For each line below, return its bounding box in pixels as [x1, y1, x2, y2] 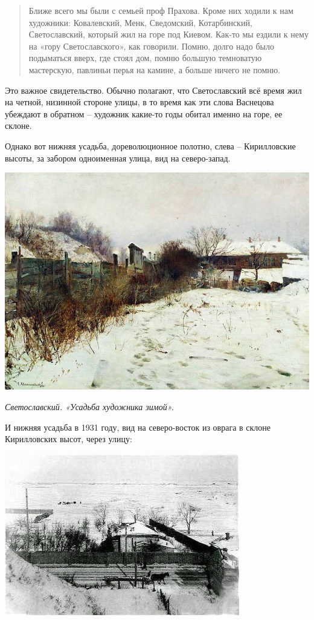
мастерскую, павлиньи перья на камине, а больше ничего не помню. [28, 63, 281, 76]
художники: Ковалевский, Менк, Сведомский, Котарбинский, [28, 16, 252, 28]
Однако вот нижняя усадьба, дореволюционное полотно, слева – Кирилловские [5, 139, 296, 152]
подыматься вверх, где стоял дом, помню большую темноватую [28, 51, 262, 64]
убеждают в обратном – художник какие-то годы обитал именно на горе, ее [5, 107, 283, 120]
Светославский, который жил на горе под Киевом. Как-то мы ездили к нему [28, 28, 309, 41]
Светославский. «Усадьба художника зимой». [5, 400, 174, 413]
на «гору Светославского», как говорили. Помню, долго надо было [28, 39, 274, 52]
